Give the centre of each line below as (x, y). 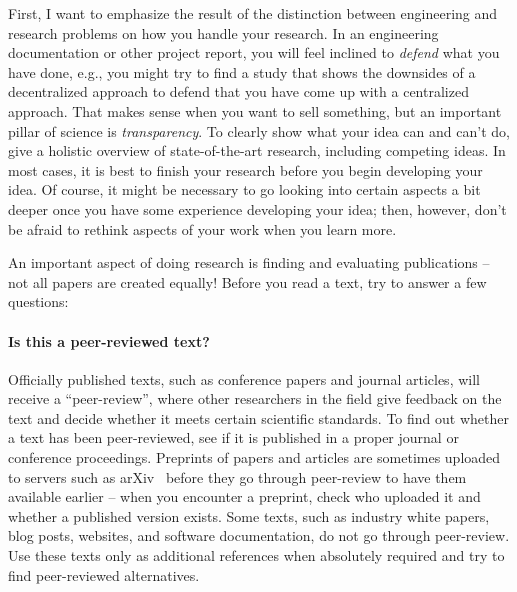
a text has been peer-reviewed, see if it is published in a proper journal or (233, 437)
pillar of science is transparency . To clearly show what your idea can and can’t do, (259, 130)
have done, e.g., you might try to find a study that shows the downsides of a (242, 71)
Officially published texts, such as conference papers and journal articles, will (244, 378)
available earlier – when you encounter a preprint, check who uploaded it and (244, 496)
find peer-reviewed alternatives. (104, 574)
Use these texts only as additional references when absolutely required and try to (256, 555)
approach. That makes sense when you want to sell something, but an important (255, 110)
